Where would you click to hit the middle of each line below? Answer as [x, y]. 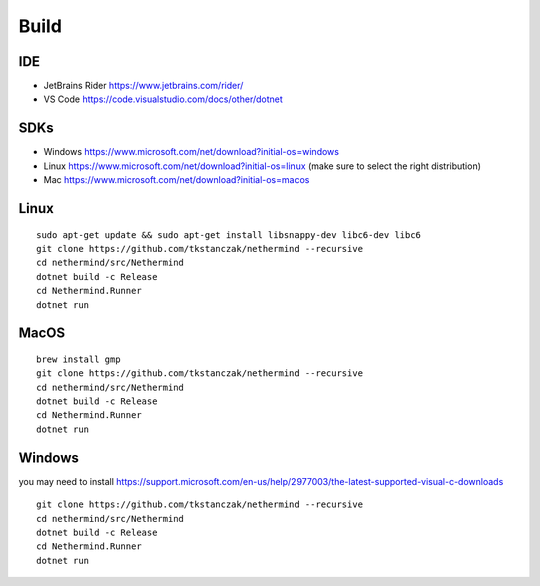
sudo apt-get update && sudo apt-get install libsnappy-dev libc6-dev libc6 [229, 234]
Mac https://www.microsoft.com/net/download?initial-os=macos [176, 180]
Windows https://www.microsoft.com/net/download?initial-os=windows [191, 152]
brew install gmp [78, 359]
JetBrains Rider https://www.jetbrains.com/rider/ [143, 86]
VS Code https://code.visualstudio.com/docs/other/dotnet [163, 99]
